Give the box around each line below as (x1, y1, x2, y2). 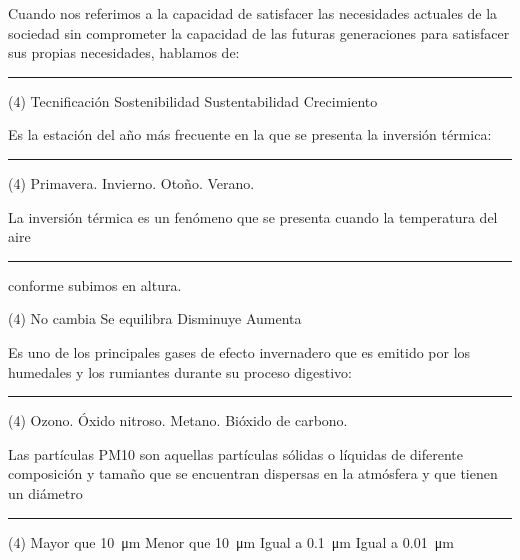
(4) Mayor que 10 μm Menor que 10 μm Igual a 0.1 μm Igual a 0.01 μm (8, 531, 454, 552)
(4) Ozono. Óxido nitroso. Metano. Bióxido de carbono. (8, 410, 348, 431)
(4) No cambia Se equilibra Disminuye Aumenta (8, 308, 302, 329)
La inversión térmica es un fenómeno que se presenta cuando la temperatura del (8, 206, 498, 227)
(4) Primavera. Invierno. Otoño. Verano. (8, 172, 255, 193)
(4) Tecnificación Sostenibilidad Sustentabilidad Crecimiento (8, 90, 378, 111)
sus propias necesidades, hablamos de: (8, 42, 240, 63)
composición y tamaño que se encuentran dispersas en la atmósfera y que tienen (8, 463, 498, 484)
